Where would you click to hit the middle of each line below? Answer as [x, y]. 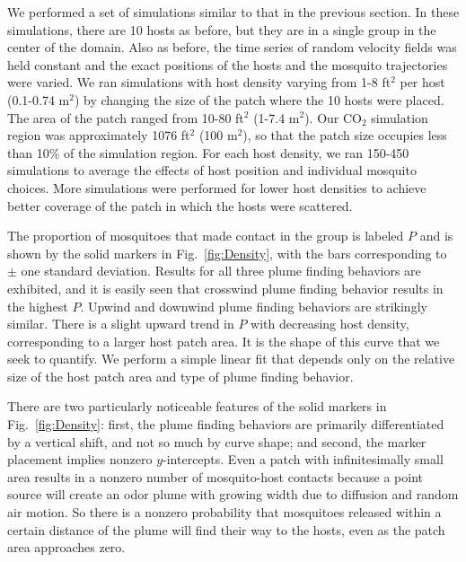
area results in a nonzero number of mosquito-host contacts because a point [215, 476]
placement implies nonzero [80, 459]
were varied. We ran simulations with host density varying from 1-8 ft [199, 82]
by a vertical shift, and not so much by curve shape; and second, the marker [217, 441]
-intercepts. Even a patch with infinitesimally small [303, 459]
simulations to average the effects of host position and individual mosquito [212, 170]
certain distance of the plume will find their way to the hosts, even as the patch [226, 529]
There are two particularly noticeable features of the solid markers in [197, 406]
